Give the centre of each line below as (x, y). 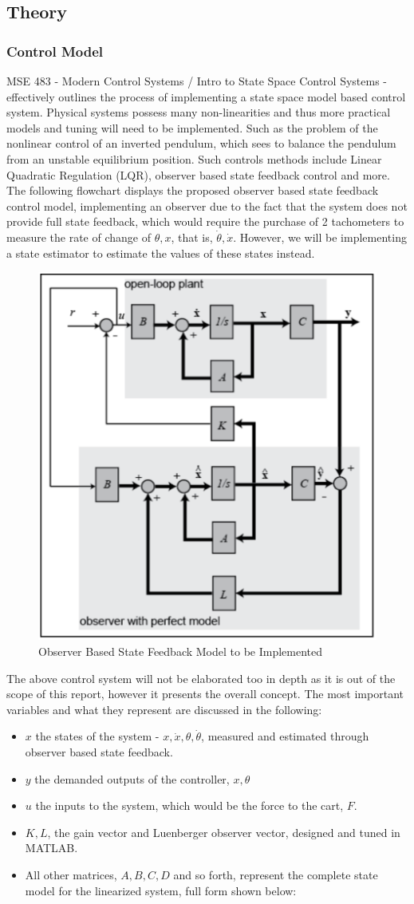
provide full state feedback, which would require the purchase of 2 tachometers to (205, 221)
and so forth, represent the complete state (276, 874)
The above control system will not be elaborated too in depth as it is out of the (201, 678)
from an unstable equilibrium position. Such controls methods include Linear (194, 158)
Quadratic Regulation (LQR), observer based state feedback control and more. (198, 174)
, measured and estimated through (285, 736)
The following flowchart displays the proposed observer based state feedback (193, 190)
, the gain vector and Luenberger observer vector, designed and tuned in (224, 832)
